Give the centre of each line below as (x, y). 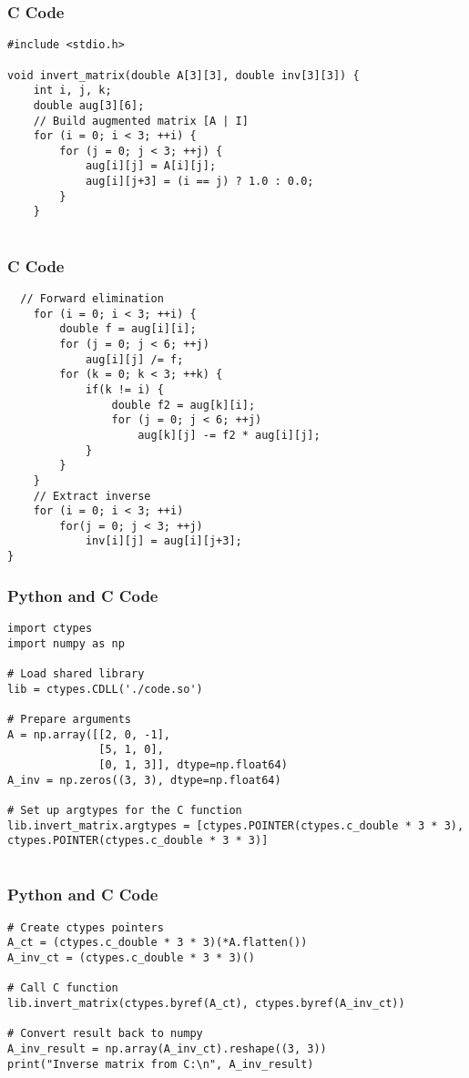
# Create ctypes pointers (86, 927)
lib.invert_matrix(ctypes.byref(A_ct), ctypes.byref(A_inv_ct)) (206, 1003)
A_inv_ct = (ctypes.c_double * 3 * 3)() (132, 958)
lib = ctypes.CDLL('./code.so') (105, 689)
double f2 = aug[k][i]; (184, 405)
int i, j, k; (72, 91)
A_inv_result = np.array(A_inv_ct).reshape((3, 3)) (167, 1048)
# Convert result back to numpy (105, 1034)
